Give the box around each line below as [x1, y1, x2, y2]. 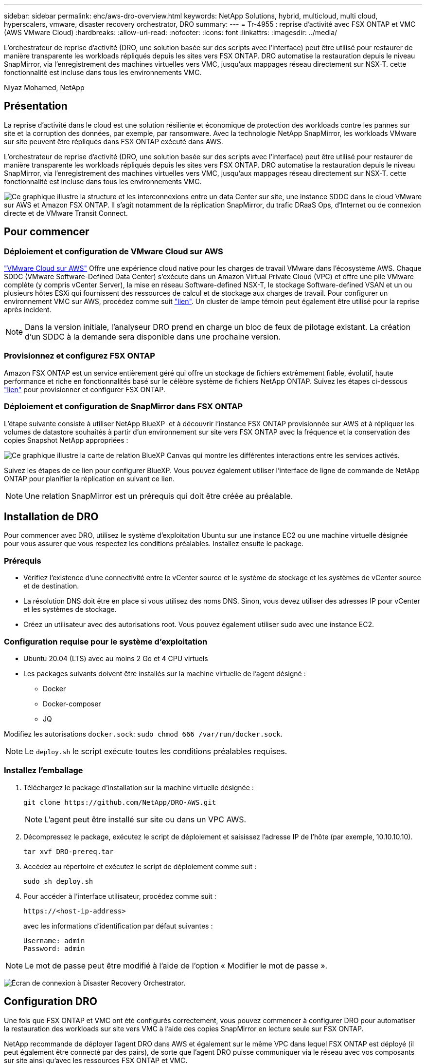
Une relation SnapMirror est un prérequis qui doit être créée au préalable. [25, 491, 293, 501]
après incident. [4, 305, 52, 314]
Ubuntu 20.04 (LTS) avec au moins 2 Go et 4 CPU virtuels [23, 654, 208, 663]
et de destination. [23, 582, 79, 590]
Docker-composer [43, 699, 101, 708]
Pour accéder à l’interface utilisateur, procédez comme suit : [23, 892, 216, 900]
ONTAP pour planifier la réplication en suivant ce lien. [4, 474, 175, 483]
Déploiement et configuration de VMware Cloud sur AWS [4, 246, 223, 256]
